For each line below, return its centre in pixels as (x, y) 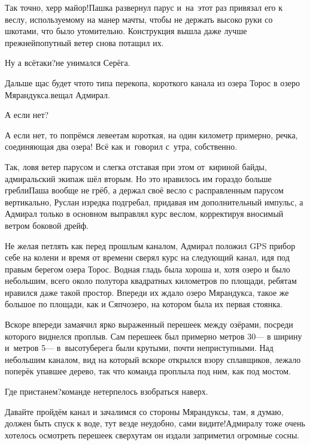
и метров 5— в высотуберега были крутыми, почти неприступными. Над (139, 348)
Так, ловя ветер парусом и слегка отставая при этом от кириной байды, (136, 166)
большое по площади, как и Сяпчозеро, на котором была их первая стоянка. (144, 304)
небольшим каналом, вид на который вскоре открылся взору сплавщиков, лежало (153, 359)
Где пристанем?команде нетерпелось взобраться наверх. (107, 391)
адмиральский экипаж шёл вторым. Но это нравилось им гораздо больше (138, 178)
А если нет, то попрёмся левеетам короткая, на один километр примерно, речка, (151, 134)
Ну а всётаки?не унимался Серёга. (68, 63)
